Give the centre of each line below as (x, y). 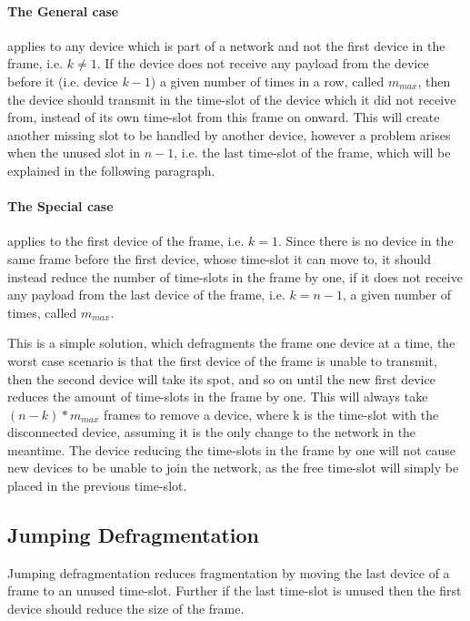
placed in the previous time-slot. (97, 486)
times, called (42, 312)
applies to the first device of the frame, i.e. (126, 241)
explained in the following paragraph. (111, 170)
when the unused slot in (74, 153)
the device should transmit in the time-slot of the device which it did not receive (232, 99)
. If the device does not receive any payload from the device (263, 63)
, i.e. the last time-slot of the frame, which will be (312, 153)
